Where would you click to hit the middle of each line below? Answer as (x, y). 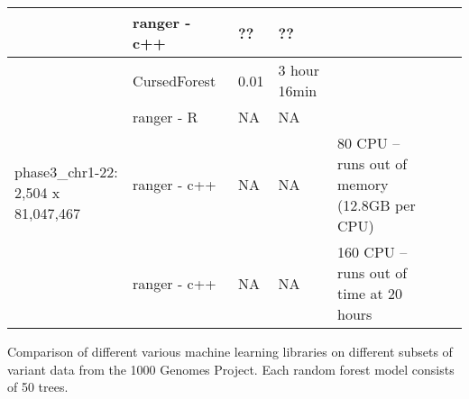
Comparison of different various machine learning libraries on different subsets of (230, 351)
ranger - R (166, 117)
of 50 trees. (38, 387)
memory (363, 184)
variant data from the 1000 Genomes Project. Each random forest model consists (231, 369)
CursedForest (175, 80)
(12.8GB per (377, 205)
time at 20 (370, 293)
